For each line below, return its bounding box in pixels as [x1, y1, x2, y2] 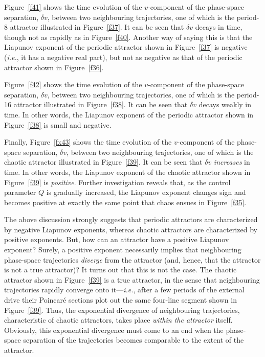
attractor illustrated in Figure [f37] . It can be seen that [10, 22, 184, 32]
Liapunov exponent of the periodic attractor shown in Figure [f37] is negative [4, 42, 248, 52]
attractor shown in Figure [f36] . [4, 62, 104, 72]
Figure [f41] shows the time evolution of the [4, 2, 142, 12]
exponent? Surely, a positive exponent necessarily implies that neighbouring [4, 244, 241, 255]
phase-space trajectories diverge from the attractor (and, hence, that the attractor [4, 254, 261, 265]
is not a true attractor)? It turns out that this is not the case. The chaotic [4, 264, 237, 275]
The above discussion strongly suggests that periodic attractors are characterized [4, 214, 258, 225]
